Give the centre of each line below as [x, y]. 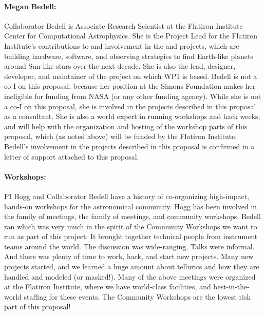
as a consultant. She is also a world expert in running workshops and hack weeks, [132, 116]
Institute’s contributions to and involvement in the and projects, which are [122, 45]
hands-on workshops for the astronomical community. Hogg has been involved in [131, 206]
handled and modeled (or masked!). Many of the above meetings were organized [130, 276]
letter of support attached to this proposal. [72, 156]
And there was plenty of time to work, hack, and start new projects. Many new [129, 256]
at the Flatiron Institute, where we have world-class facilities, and [108, 287]
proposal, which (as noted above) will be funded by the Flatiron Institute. [121, 136]
